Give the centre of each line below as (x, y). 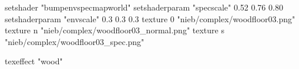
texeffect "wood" (34, 61)
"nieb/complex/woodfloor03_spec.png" (75, 41)
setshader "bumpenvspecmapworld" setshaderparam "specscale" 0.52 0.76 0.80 (144, 7)
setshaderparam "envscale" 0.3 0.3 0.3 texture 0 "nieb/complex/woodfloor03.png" (150, 18)
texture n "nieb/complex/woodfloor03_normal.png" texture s (115, 30)
